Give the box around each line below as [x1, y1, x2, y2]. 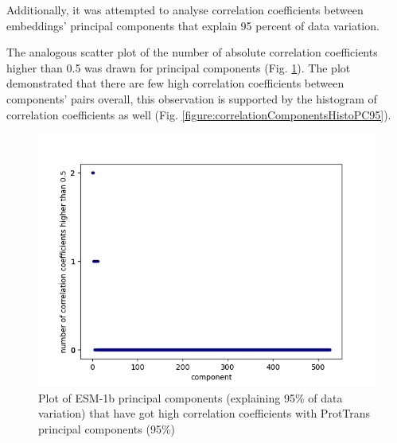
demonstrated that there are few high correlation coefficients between [6, 75, 344, 91]
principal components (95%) [38, 420, 176, 437]
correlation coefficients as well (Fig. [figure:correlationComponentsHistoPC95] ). [6, 106, 391, 122]
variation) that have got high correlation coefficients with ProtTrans [38, 405, 371, 422]
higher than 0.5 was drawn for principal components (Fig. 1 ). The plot [6, 59, 351, 76]
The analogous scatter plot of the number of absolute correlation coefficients [6, 44, 378, 60]
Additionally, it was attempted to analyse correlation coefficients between [6, 2, 364, 17]
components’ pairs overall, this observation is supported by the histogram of [6, 90, 377, 107]
